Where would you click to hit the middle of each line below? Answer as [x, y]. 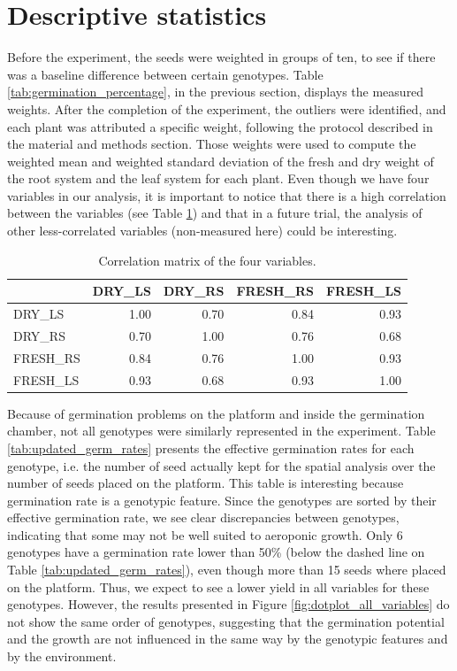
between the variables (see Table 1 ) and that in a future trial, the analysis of [215, 213]
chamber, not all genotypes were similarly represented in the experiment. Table [221, 431]
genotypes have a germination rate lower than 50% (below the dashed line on [216, 552]
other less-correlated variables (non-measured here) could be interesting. [202, 231]
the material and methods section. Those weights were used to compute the [212, 144]
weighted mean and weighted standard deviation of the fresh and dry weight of [221, 161]
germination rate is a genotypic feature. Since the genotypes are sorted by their [222, 500]
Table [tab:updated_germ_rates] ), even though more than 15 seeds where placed [227, 570]
